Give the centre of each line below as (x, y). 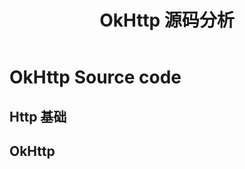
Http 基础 (38, 116)
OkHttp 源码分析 (167, 20)
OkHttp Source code (95, 77)
